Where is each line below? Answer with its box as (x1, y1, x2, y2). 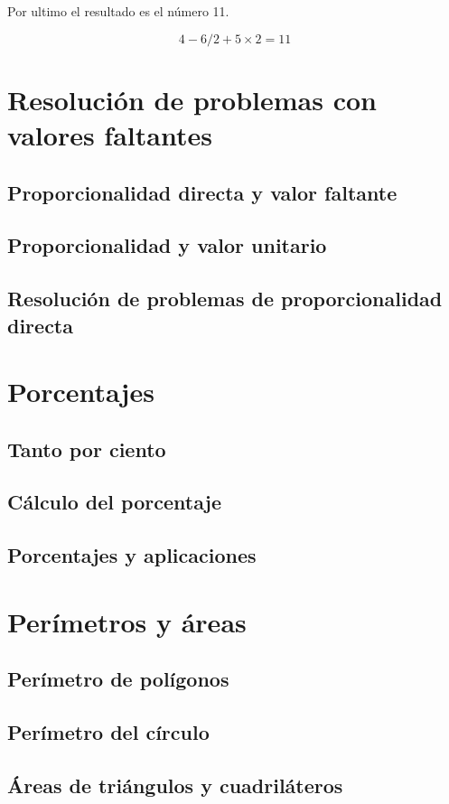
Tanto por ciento (7, 435, 166, 463)
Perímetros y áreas (7, 603, 247, 640)
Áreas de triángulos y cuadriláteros (7, 771, 343, 799)
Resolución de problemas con (7, 80, 377, 117)
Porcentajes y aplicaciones (7, 541, 257, 569)
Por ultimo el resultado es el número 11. (7, 2, 229, 20)
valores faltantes (7, 116, 212, 153)
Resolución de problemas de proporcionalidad (7, 285, 443, 313)
